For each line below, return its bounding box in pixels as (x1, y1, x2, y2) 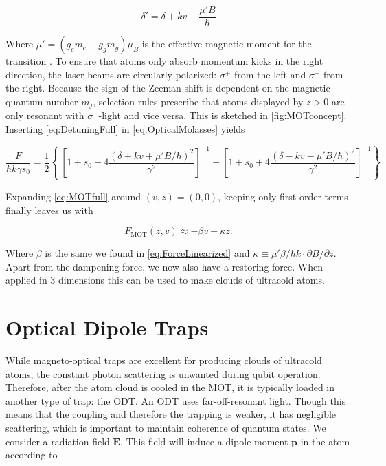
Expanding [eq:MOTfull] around (5, 189, 141, 203)
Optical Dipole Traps (5, 313, 209, 341)
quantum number (5, 94, 78, 108)
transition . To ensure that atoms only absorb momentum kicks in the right (5, 54, 323, 68)
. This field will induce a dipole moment (120, 434, 288, 448)
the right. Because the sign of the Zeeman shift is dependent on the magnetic (5, 81, 330, 95)
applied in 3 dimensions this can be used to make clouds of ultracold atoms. (5, 273, 325, 287)
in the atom (300, 434, 350, 448)
